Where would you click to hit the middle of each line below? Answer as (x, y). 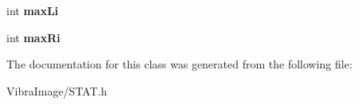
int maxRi (33, 37)
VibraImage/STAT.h (57, 90)
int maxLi (33, 10)
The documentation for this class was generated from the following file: (179, 64)
